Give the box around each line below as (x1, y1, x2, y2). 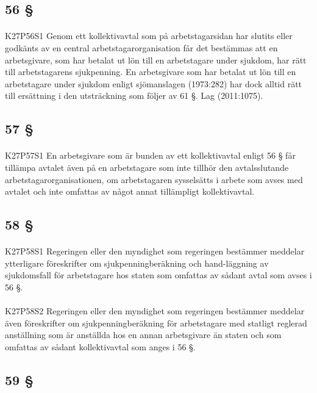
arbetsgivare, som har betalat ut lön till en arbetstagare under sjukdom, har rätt (5, 53, 307, 66)
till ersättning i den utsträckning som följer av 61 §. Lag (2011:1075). (5, 89, 263, 102)
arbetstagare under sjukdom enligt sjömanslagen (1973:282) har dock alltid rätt (5, 77, 302, 90)
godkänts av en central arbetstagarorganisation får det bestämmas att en (5, 41, 278, 54)
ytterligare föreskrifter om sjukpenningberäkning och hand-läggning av (5, 256, 269, 269)
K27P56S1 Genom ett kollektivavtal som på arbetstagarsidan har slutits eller (5, 29, 293, 42)
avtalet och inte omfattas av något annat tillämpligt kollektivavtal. (5, 185, 255, 198)
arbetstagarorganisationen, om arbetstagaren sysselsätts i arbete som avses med (5, 173, 303, 186)
